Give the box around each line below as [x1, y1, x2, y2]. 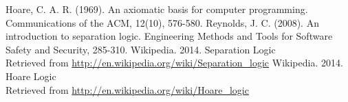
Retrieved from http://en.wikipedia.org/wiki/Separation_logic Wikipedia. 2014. [6, 55, 343, 70]
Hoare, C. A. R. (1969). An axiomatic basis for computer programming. [6, 2, 308, 16]
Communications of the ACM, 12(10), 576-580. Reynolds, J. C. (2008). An [6, 15, 319, 29]
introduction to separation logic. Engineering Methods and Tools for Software [6, 29, 333, 43]
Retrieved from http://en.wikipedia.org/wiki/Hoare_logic [6, 82, 249, 97]
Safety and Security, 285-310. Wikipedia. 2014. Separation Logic [6, 42, 276, 56]
